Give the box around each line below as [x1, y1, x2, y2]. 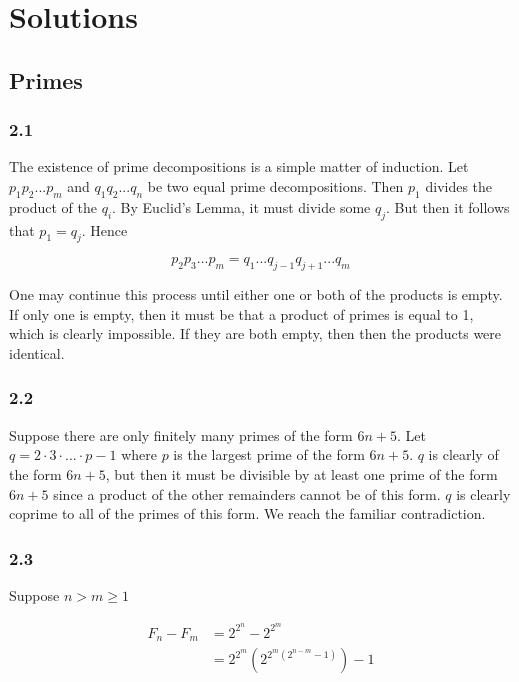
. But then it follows [386, 196, 510, 217]
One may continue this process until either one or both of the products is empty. [9, 284, 503, 305]
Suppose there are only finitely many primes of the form [9, 424, 353, 445]
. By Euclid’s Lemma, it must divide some [112, 196, 371, 217]
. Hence [81, 219, 128, 240]
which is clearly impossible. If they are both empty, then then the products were [9, 323, 502, 344]
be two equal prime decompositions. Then [147, 175, 404, 196]
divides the [425, 175, 493, 196]
